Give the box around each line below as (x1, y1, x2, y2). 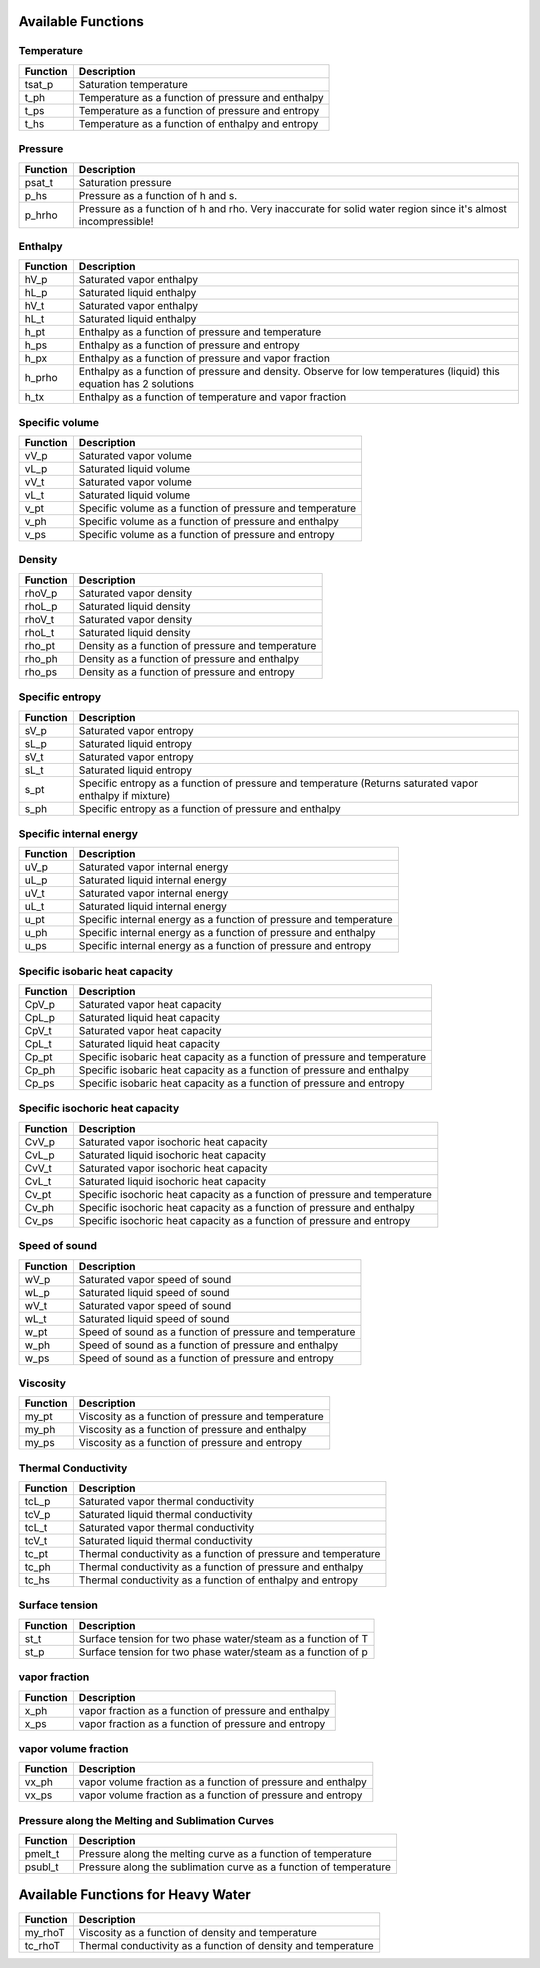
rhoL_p (24, 599, 58, 613)
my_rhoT (24, 1925, 65, 1939)
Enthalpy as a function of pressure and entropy (78, 338, 300, 352)
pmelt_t (24, 1847, 60, 1861)
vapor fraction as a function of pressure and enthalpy (78, 1703, 330, 1717)
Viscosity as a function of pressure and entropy (78, 1436, 303, 1450)
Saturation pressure (78, 175, 172, 189)
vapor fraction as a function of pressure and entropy (78, 1716, 326, 1730)
